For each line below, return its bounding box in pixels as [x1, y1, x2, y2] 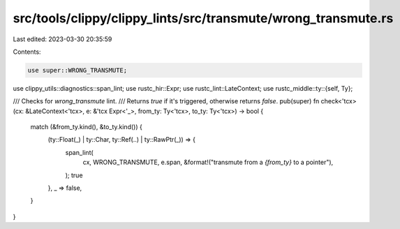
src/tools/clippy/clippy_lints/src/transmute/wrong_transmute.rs [13, 10, 394, 26]
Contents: [13, 47, 41, 56]
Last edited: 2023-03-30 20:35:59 [13, 35, 112, 43]
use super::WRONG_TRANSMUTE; [27, 66, 128, 74]
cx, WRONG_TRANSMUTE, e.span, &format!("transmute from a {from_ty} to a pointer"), [82, 158, 334, 167]
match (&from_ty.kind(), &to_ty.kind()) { [30, 123, 142, 131]
